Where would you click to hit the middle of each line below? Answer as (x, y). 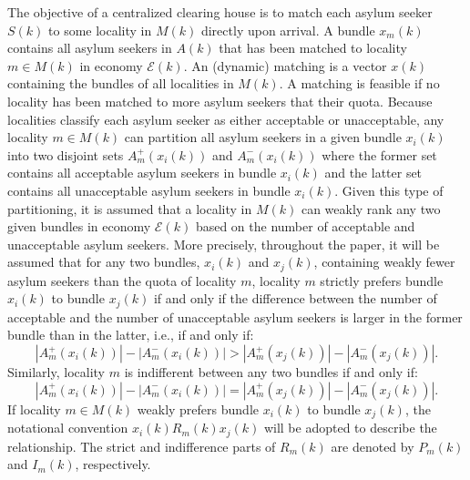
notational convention (68, 428)
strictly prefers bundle (382, 280)
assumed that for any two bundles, (104, 262)
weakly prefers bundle (198, 409)
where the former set (379, 154)
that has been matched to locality (313, 48)
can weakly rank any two (371, 208)
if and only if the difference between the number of (295, 298)
